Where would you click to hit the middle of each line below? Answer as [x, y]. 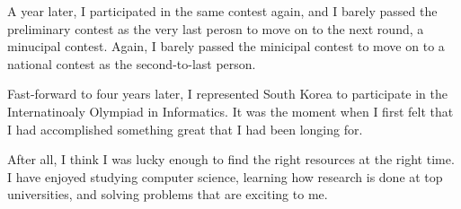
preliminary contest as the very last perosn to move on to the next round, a [216, 28]
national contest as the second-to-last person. [132, 63]
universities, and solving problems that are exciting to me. [168, 194]
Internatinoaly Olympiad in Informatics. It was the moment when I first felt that [230, 111]
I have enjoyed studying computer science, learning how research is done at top [225, 176]
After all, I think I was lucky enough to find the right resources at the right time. [231, 159]
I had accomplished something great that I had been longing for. [185, 129]
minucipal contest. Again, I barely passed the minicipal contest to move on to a [226, 46]
